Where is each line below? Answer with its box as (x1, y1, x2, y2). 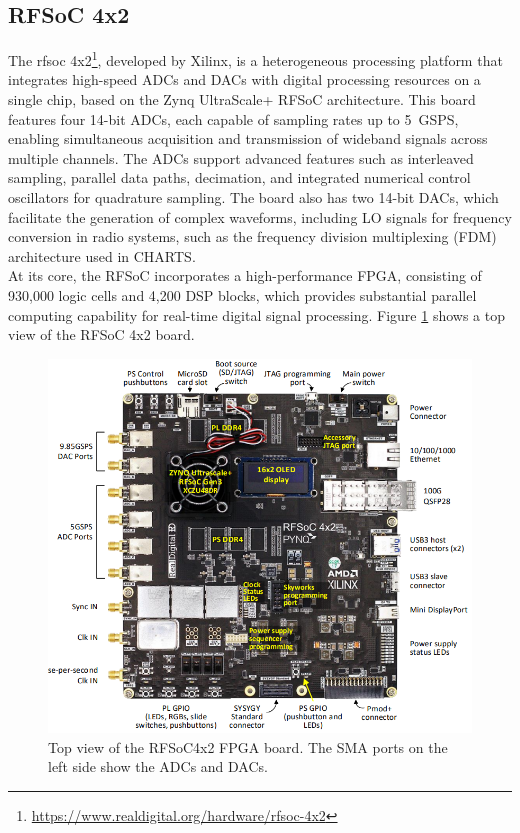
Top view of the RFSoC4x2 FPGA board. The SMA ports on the (48, 736, 448, 757)
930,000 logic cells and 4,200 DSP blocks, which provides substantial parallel (8, 284, 477, 305)
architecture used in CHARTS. (8, 245, 196, 266)
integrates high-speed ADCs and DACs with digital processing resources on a (8, 69, 481, 90)
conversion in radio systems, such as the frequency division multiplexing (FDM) (8, 226, 497, 247)
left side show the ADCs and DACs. (48, 756, 268, 777)
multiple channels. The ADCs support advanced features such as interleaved (8, 147, 474, 168)
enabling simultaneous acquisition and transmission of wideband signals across (8, 128, 488, 149)
